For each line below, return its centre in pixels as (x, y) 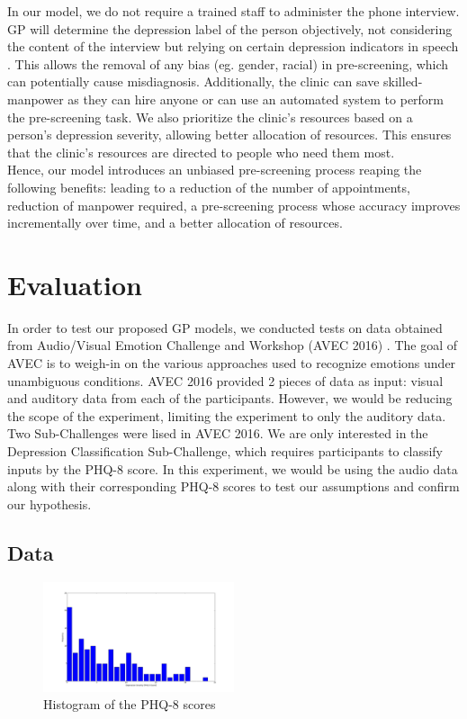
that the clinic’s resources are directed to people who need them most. (201, 152)
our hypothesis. (49, 503)
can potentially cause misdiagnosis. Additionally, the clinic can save (193, 81)
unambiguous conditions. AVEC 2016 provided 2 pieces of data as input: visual (225, 380)
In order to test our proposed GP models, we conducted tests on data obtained (225, 327)
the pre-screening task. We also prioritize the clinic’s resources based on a (210, 117)
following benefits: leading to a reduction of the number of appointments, (209, 187)
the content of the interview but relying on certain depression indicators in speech (233, 46)
